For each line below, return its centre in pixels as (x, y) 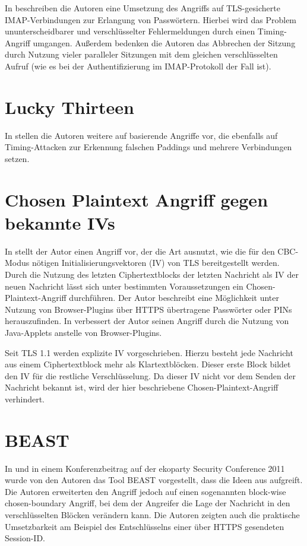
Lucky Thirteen (69, 107)
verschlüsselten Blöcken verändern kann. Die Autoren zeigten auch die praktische (152, 515)
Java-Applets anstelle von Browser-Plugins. (83, 332)
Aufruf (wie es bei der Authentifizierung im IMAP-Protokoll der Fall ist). (138, 66)
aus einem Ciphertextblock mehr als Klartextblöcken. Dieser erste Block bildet (148, 364)
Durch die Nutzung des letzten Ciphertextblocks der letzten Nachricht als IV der (152, 274)
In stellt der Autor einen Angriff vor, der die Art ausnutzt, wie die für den (140, 251)
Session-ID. (25, 538)
